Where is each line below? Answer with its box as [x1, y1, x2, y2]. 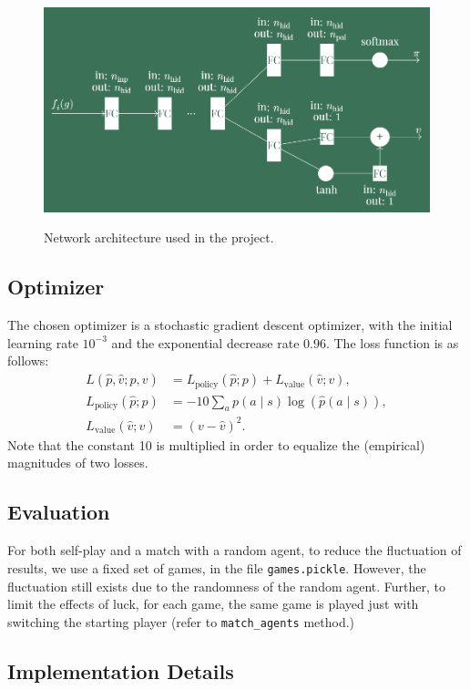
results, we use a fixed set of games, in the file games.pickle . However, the [7, 558, 426, 577]
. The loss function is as [325, 333, 459, 352]
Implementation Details [7, 656, 234, 685]
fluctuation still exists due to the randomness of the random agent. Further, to [7, 576, 446, 595]
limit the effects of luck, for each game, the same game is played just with [7, 594, 419, 613]
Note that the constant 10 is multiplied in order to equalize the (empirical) [7, 435, 425, 454]
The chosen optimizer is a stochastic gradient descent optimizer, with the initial [7, 315, 453, 335]
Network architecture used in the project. [44, 228, 274, 247]
